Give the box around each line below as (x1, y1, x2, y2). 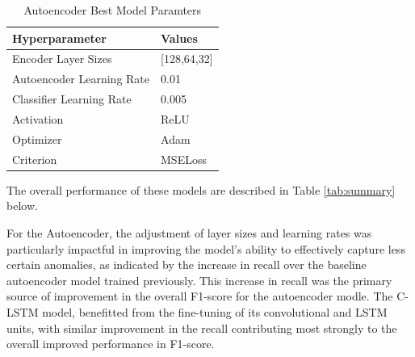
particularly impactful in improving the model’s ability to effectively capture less (6, 240, 405, 257)
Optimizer (12, 130, 62, 147)
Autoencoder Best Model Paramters (23, 2, 202, 18)
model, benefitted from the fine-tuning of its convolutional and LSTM (42, 303, 388, 320)
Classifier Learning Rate (12, 90, 132, 107)
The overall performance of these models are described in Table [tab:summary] (6, 181, 396, 198)
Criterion (12, 150, 57, 167)
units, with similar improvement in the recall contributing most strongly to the (6, 319, 397, 336)
